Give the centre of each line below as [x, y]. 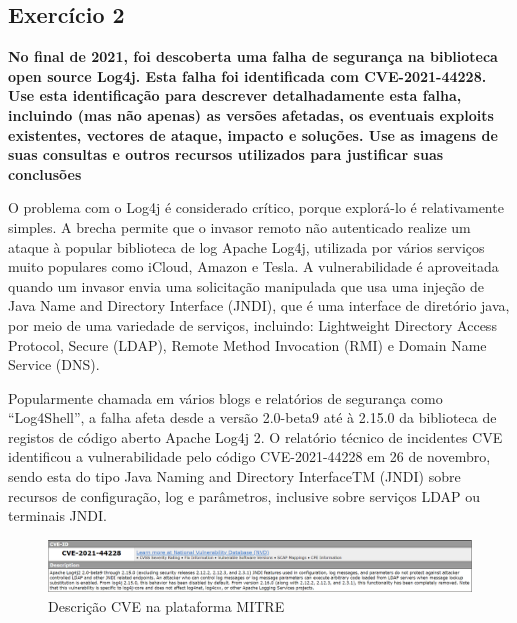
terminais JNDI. [57, 515]
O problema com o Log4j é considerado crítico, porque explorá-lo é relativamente [256, 207]
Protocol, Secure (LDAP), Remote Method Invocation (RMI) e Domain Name [247, 344]
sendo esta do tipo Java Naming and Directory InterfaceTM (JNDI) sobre [234, 476]
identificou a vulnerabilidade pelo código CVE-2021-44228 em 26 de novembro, [249, 456]
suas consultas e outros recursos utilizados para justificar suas [226, 154]
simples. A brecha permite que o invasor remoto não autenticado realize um [239, 226]
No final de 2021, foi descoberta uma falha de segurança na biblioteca [253, 56]
